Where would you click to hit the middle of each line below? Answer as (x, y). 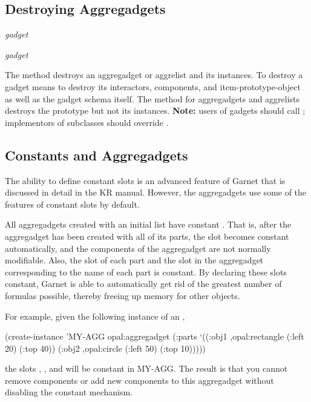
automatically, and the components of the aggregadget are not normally (138, 248)
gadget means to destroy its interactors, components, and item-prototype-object (153, 86)
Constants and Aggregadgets (97, 155)
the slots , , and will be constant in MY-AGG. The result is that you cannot (146, 368)
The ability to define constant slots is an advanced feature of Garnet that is (145, 180)
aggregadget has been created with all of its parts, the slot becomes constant (147, 236)
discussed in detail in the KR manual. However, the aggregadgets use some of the (156, 192)
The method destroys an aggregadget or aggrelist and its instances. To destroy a (154, 75)
